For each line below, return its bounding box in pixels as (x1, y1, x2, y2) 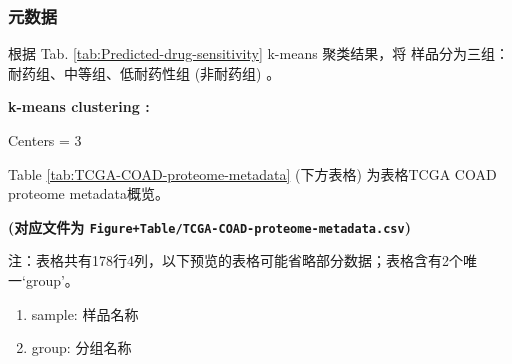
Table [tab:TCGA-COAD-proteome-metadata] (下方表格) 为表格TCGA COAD (8, 163, 497, 184)
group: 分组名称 (31, 337, 132, 358)
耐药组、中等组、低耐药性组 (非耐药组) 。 (8, 62, 281, 83)
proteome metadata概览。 (8, 183, 170, 204)
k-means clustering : (8, 96, 150, 117)
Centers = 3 (8, 130, 82, 150)
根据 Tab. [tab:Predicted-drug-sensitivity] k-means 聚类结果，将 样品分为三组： (8, 43, 510, 64)
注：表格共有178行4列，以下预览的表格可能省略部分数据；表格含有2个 (8, 250, 463, 271)
